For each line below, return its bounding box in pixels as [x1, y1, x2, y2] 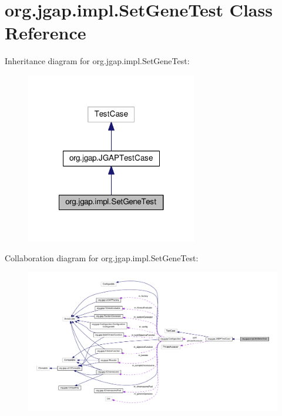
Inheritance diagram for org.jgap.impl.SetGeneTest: [5, 55, 190, 67]
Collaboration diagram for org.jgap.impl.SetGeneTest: [5, 252, 199, 264]
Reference [5, 21, 86, 45]
